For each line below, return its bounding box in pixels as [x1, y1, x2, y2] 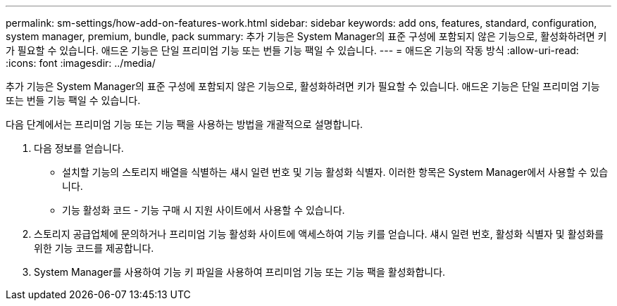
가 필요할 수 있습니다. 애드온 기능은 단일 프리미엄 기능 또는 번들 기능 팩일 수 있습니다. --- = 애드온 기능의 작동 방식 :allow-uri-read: [6, 44, 579, 56]
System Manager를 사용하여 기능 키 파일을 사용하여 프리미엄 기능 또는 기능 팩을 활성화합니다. [34, 266, 446, 278]
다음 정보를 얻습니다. [34, 142, 124, 154]
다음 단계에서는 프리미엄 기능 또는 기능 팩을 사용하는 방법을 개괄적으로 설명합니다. [6, 118, 363, 130]
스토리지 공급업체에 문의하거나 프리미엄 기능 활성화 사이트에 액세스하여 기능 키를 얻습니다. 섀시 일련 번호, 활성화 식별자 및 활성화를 [34, 228, 604, 240]
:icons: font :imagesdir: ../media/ [6, 57, 156, 69]
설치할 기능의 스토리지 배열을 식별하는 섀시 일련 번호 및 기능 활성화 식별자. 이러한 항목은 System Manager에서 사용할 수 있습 [62, 166, 609, 178]
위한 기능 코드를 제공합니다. [34, 242, 154, 254]
